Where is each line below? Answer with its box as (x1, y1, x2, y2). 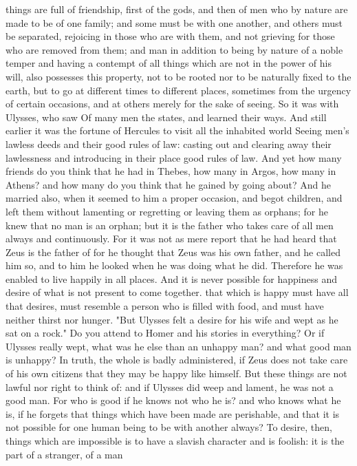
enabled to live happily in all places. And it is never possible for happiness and (6, 271, 338, 286)
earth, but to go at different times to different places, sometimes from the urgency (6, 83, 351, 97)
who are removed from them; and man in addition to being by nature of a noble (6, 42, 343, 56)
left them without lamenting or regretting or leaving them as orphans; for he (6, 204, 329, 218)
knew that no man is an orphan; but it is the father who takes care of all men (6, 218, 334, 232)
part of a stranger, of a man (6, 447, 123, 461)
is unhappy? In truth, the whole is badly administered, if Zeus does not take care (6, 352, 348, 367)
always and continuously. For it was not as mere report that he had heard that (6, 231, 337, 246)
